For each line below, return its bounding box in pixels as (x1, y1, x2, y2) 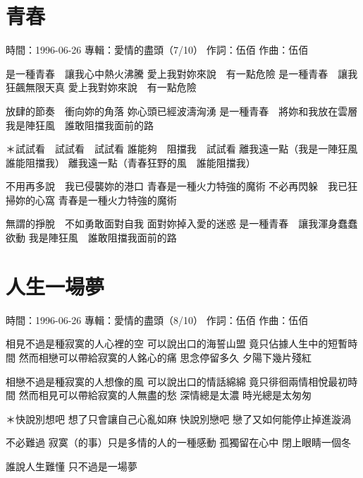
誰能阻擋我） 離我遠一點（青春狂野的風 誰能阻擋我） (6, 155, 256, 169)
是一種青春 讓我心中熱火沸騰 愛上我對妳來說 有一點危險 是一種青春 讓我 (6, 66, 358, 80)
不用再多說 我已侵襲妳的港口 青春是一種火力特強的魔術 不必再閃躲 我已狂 (6, 179, 358, 193)
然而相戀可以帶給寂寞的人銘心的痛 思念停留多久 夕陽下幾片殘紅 (18, 349, 312, 364)
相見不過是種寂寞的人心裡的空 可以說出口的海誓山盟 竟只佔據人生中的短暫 (6, 336, 348, 351)
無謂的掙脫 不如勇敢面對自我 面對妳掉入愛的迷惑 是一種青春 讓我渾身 (6, 216, 338, 231)
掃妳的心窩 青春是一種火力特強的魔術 (6, 192, 177, 207)
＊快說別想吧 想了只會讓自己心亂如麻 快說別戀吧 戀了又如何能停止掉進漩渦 (6, 411, 351, 426)
